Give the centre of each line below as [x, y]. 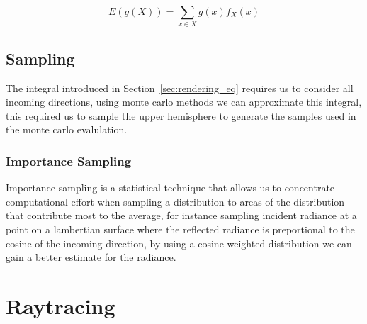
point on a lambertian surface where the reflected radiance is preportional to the [180, 229]
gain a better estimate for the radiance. [91, 257]
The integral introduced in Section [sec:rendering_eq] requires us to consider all [180, 88]
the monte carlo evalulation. [67, 129]
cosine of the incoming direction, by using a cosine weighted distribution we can [179, 243]
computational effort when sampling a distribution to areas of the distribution [175, 201]
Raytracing [61, 305]
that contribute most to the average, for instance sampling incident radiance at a [181, 215]
